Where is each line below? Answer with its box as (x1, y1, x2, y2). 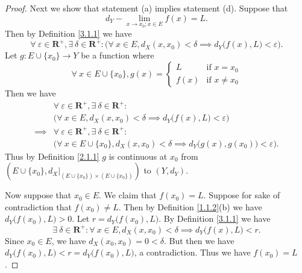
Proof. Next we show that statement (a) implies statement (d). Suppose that (5, 2, 288, 14)
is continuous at (109, 149, 168, 162)
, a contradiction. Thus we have (134, 246, 251, 259)
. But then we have (163, 234, 234, 246)
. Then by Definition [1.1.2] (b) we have (118, 200, 262, 213)
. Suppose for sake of (203, 189, 280, 201)
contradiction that (5, 200, 72, 213)
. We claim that (99, 189, 157, 201)
